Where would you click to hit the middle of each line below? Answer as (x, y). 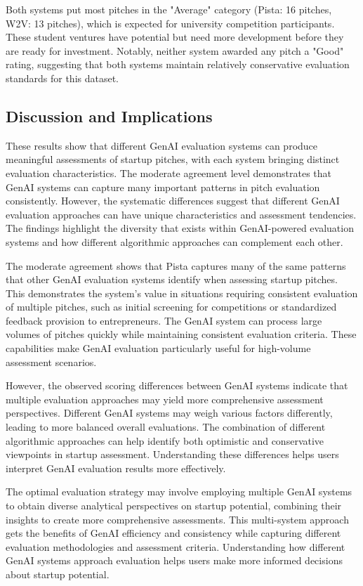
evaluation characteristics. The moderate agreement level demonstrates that (169, 172)
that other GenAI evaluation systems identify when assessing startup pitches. (172, 279)
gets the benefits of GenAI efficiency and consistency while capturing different (173, 533)
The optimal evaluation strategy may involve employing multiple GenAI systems (179, 491)
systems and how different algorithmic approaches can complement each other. (174, 241)
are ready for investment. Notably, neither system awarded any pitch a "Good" (175, 50)
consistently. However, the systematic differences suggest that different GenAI (173, 201)
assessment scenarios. (51, 362)
